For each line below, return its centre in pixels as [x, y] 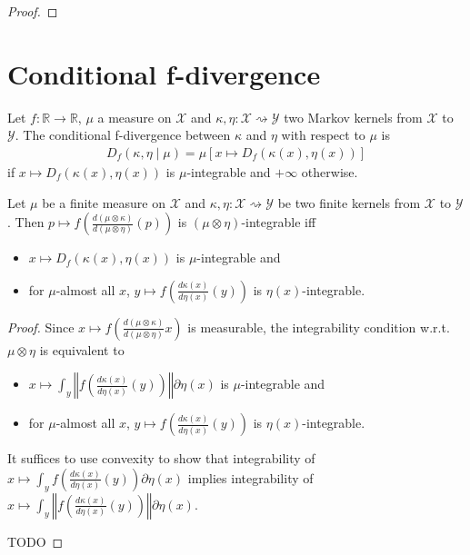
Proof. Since [41, 327]
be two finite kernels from [349, 202]
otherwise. [330, 171]
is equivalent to [82, 349]
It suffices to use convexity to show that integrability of [161, 458]
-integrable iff [279, 222]
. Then [26, 222]
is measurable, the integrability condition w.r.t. [319, 327]
